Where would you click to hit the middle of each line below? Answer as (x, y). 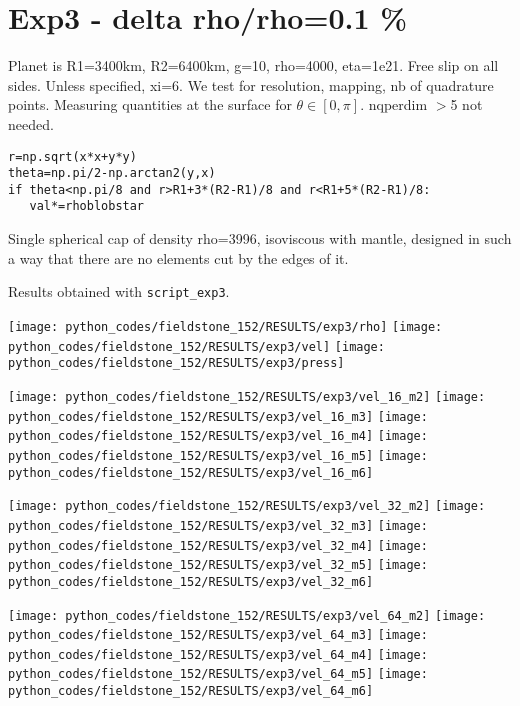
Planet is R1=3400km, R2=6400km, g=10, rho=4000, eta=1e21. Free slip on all (253, 65)
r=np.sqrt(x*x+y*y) (72, 156)
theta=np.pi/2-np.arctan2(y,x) (112, 173)
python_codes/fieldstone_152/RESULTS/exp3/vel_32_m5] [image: (218, 565)
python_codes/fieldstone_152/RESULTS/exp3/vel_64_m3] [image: (218, 635)
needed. (31, 123)
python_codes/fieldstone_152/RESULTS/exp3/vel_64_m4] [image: (218, 654)
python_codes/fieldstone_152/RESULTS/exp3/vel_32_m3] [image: (218, 525)
